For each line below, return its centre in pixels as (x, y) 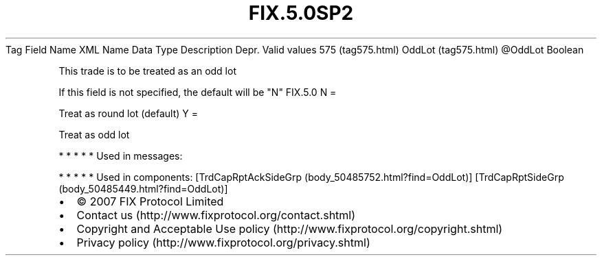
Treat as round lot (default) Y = (129, 113)
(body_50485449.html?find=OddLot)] (143, 188)
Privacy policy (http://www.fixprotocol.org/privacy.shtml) (223, 242)
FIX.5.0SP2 (301, 13)
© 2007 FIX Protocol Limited (150, 201)
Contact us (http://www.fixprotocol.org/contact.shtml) (216, 215)
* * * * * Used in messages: (121, 156)
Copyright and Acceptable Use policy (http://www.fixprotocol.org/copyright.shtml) (290, 228)
